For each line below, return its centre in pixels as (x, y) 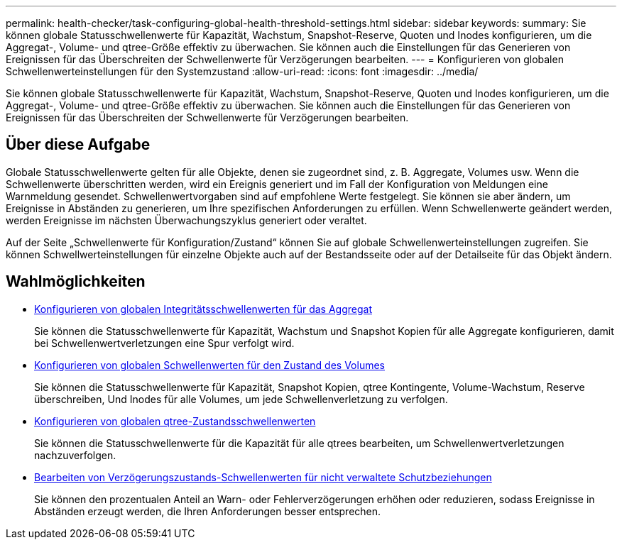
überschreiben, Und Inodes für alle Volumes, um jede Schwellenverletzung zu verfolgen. (241, 399)
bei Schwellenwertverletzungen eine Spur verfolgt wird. (164, 343)
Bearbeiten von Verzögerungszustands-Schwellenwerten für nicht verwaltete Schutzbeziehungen (263, 477)
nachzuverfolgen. (75, 455)
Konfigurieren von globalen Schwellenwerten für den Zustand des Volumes (209, 365)
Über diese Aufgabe (78, 145)
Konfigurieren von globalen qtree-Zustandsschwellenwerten (175, 421)
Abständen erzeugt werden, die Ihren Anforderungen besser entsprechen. (208, 511)
